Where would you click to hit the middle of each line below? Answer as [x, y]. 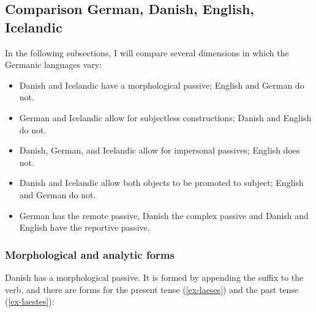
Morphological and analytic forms [90, 254]
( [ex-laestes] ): [30, 301]
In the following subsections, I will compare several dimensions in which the [147, 52]
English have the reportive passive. [85, 227]
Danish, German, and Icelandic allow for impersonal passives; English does [160, 150]
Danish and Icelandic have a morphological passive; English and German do [162, 85]
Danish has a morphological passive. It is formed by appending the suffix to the [154, 277]
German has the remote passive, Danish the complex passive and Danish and [164, 215]
